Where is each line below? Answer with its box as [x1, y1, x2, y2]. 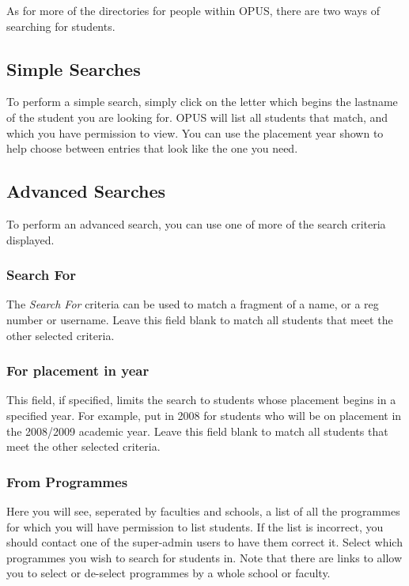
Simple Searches [6, 56, 141, 81]
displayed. [6, 231, 55, 248]
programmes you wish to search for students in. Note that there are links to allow [6, 549, 402, 565]
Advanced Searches [6, 179, 166, 203]
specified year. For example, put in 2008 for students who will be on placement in [6, 406, 402, 423]
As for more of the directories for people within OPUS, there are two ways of [6, 2, 381, 18]
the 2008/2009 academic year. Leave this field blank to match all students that [6, 422, 388, 439]
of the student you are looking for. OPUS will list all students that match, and [6, 108, 388, 125]
